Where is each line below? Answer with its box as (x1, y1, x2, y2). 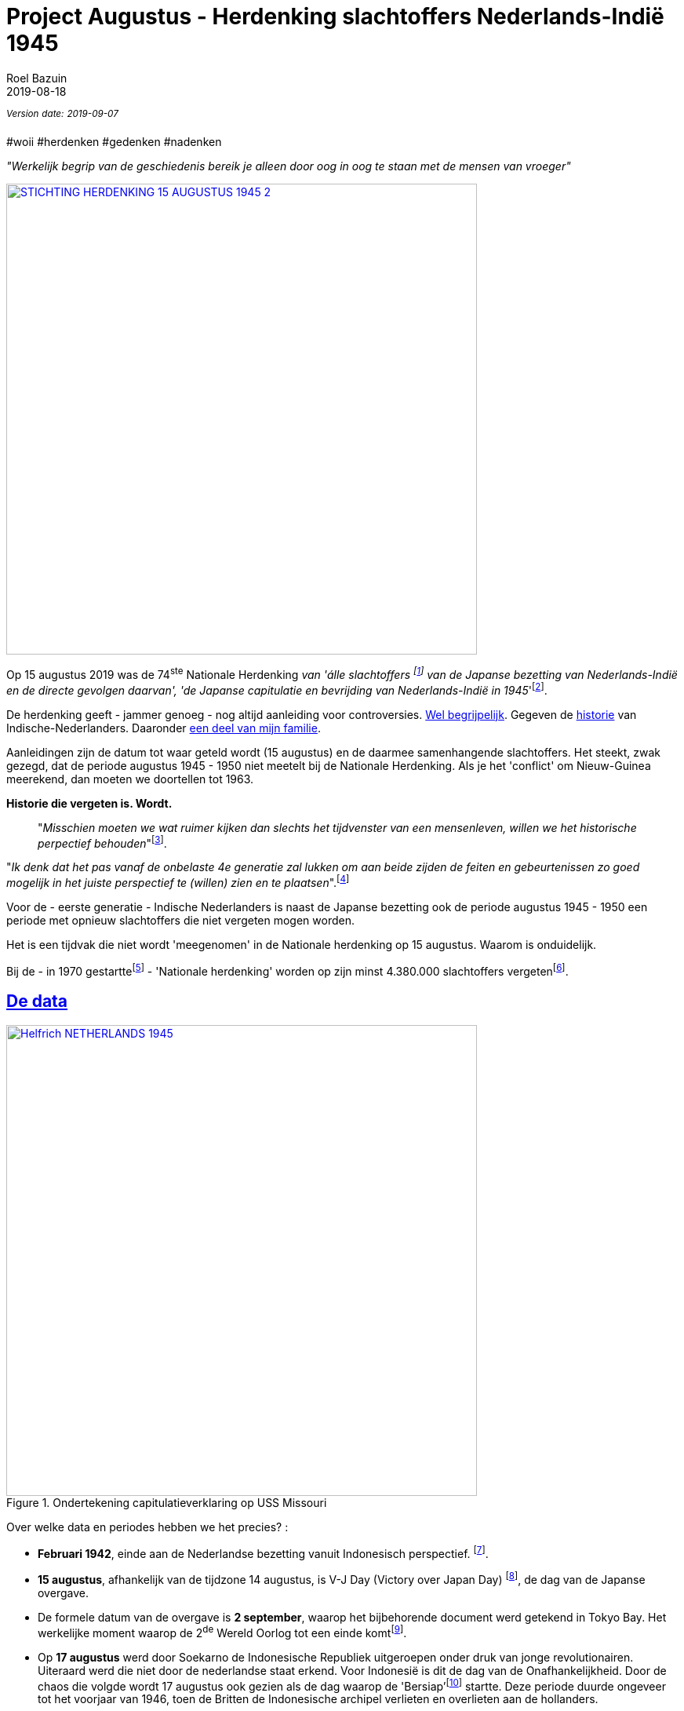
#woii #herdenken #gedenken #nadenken (6, 135, 222, 149)
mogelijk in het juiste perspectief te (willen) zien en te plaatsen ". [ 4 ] (6, 874, 350, 890)
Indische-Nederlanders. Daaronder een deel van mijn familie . (6, 721, 321, 735)
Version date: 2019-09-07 (6, 108, 118, 120)
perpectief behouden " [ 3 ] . (38, 834, 167, 850)
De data (6, 991, 68, 1012)
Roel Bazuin (6, 71, 67, 85)
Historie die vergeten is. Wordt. (6, 796, 173, 810)
